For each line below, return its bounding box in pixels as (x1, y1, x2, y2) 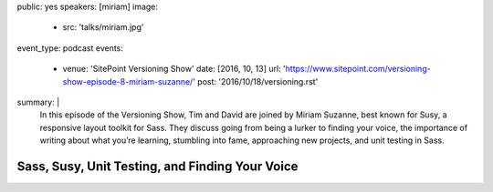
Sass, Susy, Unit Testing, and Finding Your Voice (16, 158, 299, 174)
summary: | (16, 96, 60, 107)
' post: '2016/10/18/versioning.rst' (192, 76, 319, 86)
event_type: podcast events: (16, 42, 123, 54)
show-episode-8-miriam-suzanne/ (62, 76, 194, 86)
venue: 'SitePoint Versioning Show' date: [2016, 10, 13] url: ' (62, 64, 287, 75)
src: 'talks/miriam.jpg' (62, 22, 144, 33)
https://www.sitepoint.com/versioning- (285, 64, 431, 75)
